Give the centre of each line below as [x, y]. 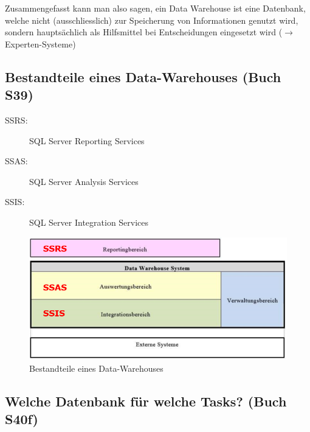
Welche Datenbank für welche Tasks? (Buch [146, 401]
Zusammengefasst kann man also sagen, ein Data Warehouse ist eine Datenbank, [155, 8]
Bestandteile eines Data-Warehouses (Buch [143, 76]
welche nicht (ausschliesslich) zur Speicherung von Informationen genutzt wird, [152, 20]
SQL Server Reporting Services [87, 140]
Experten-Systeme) [40, 44]
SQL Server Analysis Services [84, 181]
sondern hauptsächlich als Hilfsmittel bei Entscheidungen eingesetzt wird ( [144, 32]
